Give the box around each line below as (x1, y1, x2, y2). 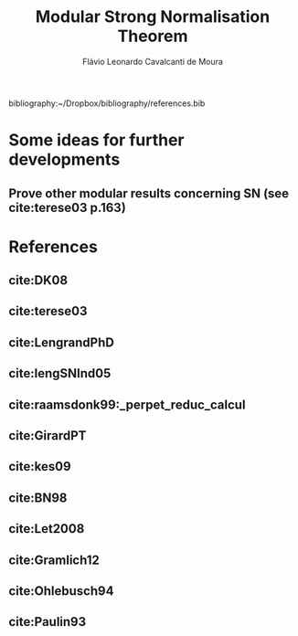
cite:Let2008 (8, 521, 85, 536)
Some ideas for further (8, 130, 185, 151)
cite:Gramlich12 (8, 552, 100, 567)
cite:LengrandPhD (8, 334, 115, 350)
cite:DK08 (8, 272, 69, 289)
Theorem (117, 26, 188, 47)
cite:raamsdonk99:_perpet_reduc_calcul (8, 397, 246, 412)
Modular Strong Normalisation (35, 6, 271, 27)
